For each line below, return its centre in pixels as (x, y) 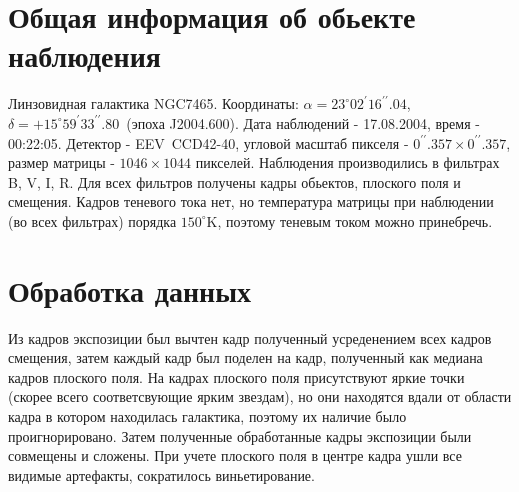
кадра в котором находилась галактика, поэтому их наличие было (207, 415)
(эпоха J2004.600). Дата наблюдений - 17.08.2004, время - (303, 122)
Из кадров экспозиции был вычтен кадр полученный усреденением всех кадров (250, 337)
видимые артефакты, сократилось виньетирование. (161, 474)
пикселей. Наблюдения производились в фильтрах (347, 162)
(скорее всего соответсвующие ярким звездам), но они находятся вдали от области (260, 396)
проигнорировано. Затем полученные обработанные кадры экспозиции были (240, 435)
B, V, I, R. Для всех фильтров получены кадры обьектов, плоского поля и (234, 181)
